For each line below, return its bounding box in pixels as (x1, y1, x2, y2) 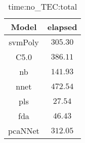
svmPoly (9, 36, 39, 48)
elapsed (47, 21, 77, 33)
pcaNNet (8, 125, 39, 136)
